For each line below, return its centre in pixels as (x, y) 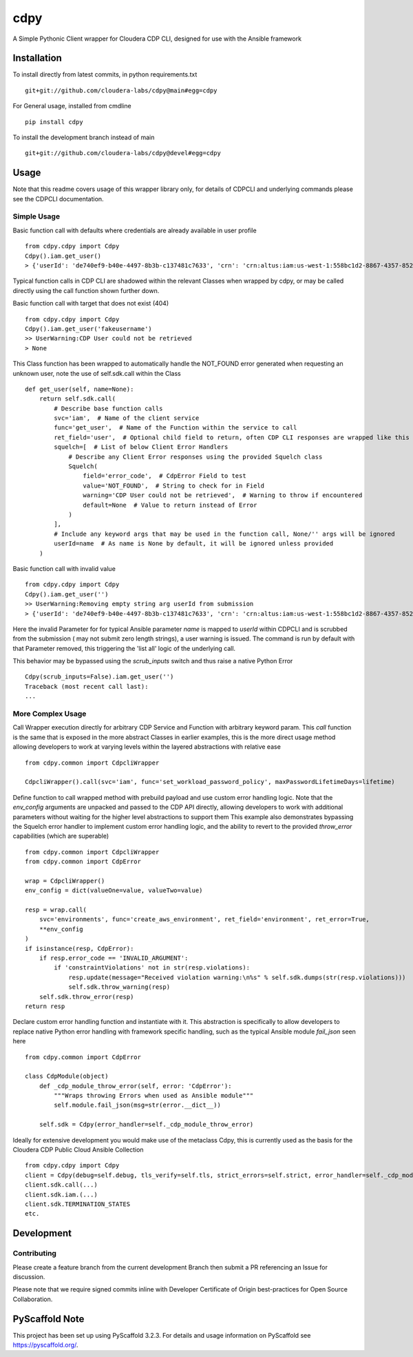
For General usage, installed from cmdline (72, 106)
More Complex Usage (50, 714)
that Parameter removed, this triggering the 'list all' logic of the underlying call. (124, 648)
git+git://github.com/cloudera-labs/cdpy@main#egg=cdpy (121, 90)
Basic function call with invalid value (64, 568)
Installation (37, 58)
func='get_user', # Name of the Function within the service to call (176, 428)
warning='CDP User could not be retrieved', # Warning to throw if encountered (223, 495)
